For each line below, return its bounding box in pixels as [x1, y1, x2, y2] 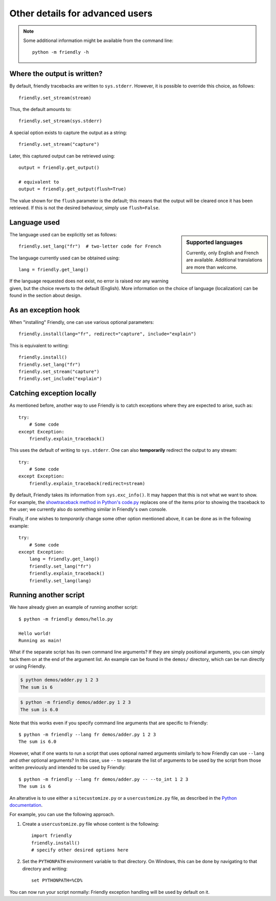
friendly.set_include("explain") [18, 376, 102, 382]
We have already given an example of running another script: [9, 604, 138, 610]
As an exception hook [9, 305, 80, 314]
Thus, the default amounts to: [9, 106, 72, 113]
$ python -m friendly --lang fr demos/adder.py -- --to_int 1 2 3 [18, 776, 189, 782]
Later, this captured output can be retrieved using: [9, 152, 115, 159]
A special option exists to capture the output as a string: [9, 129, 127, 136]
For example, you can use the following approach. [9, 811, 115, 818]
